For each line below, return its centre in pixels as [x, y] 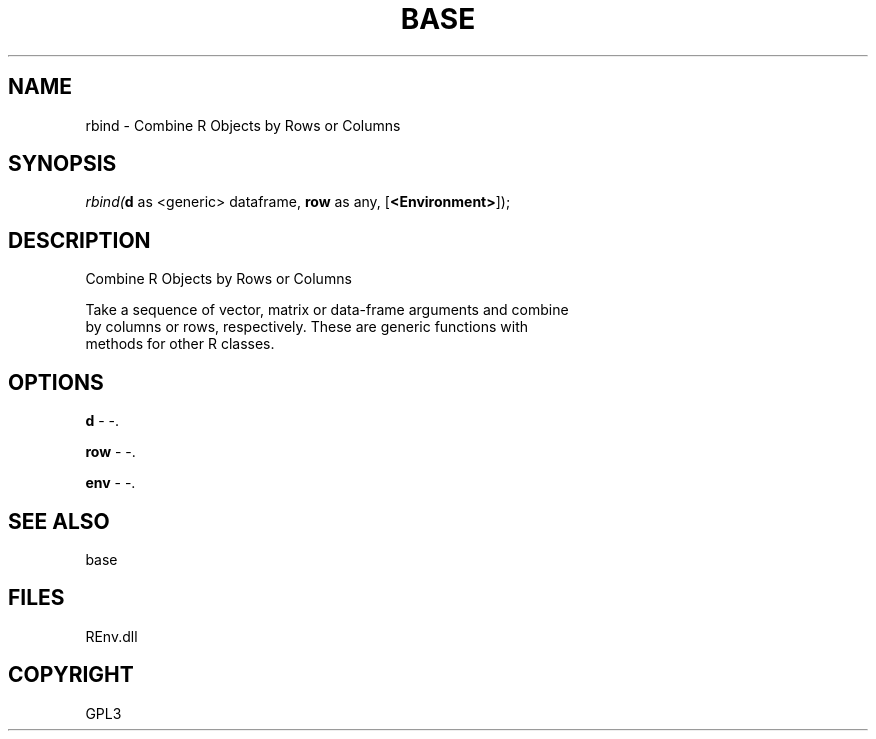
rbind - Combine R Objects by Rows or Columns [243, 125]
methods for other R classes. [180, 344]
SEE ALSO [59, 521]
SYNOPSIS [62, 164]
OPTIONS [56, 382]
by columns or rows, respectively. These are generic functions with [307, 327]
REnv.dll [111, 636]
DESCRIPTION [79, 240]
